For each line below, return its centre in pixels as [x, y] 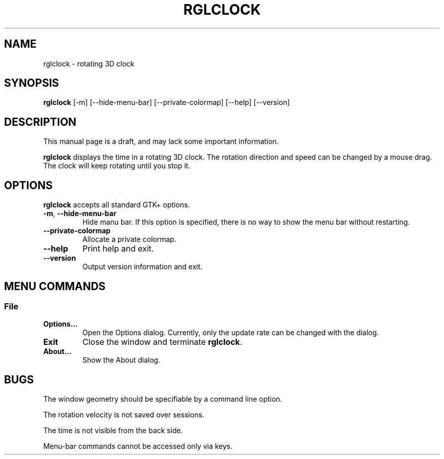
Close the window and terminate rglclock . [162, 342]
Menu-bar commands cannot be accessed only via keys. [138, 446]
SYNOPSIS [32, 83]
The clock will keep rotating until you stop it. [117, 166]
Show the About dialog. [121, 360]
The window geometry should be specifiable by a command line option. [163, 399]
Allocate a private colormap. [129, 239]
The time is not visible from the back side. [113, 431]
